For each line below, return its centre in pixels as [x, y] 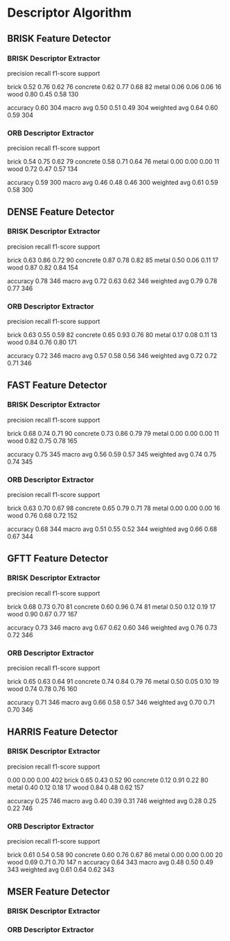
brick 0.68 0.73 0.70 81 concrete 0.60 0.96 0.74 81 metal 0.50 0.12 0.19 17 [112, 607]
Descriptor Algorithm [69, 13]
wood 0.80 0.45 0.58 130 [43, 94]
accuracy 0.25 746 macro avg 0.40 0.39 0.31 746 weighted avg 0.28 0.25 [112, 801]
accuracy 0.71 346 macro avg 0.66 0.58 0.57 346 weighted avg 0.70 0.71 [111, 703]
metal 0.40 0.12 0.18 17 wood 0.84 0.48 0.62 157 [76, 787]
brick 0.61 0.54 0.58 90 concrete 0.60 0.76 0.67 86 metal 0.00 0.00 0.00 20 [115, 855]
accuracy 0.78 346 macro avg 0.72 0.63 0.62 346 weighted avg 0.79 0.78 [112, 281]
